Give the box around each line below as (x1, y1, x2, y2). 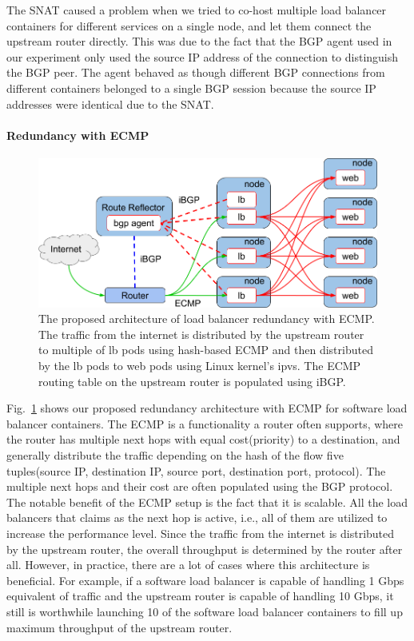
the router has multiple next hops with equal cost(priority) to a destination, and (6, 431, 400, 448)
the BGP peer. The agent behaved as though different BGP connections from (6, 64, 385, 81)
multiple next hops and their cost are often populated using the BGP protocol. (6, 478, 393, 495)
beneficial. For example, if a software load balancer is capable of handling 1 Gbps (6, 571, 404, 588)
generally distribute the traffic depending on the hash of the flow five (6, 447, 344, 463)
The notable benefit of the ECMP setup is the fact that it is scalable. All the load (6, 493, 408, 510)
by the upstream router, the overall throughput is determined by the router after (6, 540, 403, 557)
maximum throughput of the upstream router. (6, 619, 233, 635)
